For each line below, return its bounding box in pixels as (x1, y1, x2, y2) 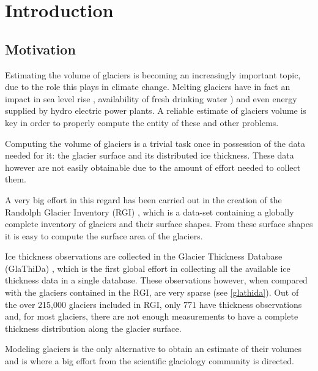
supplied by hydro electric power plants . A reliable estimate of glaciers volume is (5, 104, 306, 117)
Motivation (5, 39, 76, 58)
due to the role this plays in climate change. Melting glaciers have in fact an (5, 80, 290, 93)
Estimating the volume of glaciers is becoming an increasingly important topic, (5, 68, 301, 81)
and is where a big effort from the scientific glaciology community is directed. (5, 354, 294, 367)
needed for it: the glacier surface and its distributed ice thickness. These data (5, 149, 294, 162)
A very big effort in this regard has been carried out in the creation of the (5, 193, 282, 206)
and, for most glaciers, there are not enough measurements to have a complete (5, 310, 298, 323)
